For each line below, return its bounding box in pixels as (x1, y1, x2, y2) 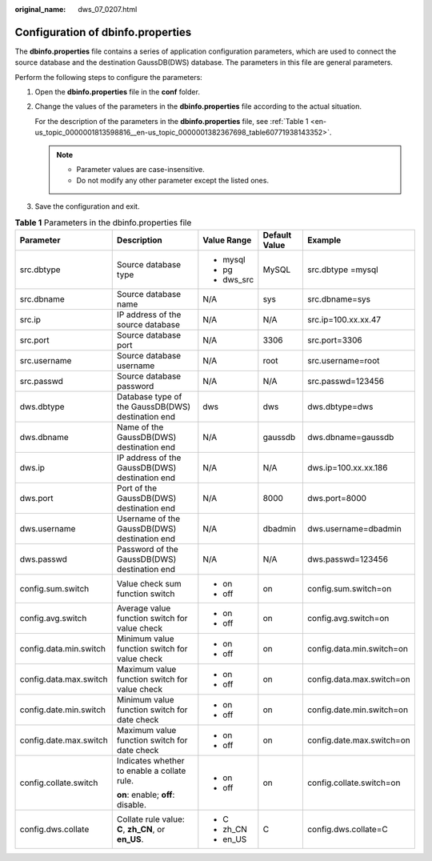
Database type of (116, 390, 182, 402)
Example (306, 234, 342, 246)
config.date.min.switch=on (306, 704, 408, 715)
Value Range (202, 234, 252, 246)
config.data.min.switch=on (306, 643, 408, 654)
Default (262, 229, 292, 240)
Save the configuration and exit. (34, 201, 140, 211)
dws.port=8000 (306, 492, 367, 503)
